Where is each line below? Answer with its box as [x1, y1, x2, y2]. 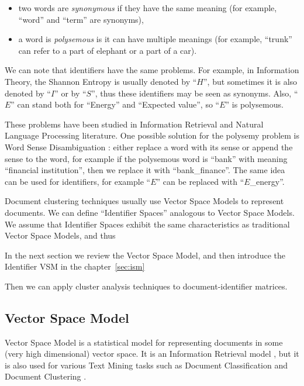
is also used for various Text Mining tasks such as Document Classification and [5, 359, 288, 371]
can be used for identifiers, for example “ [5, 175, 151, 187]
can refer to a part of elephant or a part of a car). [18, 44, 197, 56]
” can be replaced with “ [156, 175, 244, 187]
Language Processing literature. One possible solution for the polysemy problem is [5, 129, 299, 142]
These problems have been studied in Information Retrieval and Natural [5, 118, 264, 130]
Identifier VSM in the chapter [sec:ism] [5, 260, 145, 273]
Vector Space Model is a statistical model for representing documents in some [5, 336, 283, 348]
